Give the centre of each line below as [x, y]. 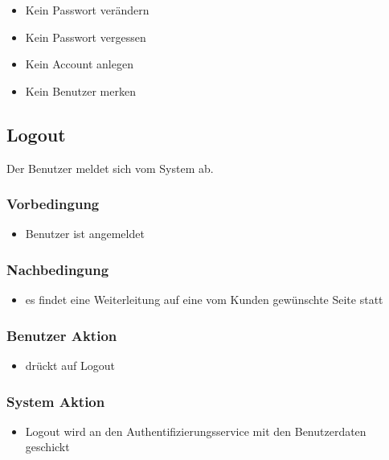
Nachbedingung [58, 269]
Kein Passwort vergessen [86, 37]
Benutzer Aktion [62, 335]
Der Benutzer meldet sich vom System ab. [110, 168]
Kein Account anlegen [79, 64]
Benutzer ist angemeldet [85, 234]
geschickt [47, 447]
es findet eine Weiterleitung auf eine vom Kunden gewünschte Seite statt [204, 300]
